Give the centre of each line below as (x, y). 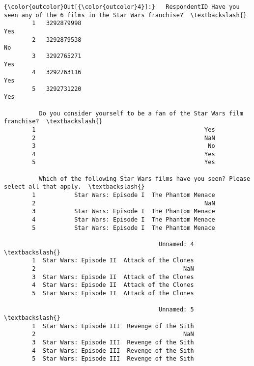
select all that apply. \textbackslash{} (74, 187)
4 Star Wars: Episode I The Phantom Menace (124, 220)
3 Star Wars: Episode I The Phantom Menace (124, 211)
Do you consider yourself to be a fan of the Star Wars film (141, 113)
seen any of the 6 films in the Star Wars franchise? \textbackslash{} (125, 15)
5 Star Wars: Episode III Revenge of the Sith (113, 359)
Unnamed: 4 (176, 244)
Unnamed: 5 (176, 310)
